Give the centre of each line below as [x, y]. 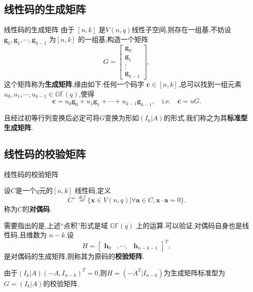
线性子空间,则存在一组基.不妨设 [181, 29]
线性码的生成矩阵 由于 [39, 29]
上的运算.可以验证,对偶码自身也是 [189, 225]
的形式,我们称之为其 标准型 [205, 118]
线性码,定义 [93, 190]
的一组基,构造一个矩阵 [113, 39]
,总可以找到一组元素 [210, 84]
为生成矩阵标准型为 [194, 272]
